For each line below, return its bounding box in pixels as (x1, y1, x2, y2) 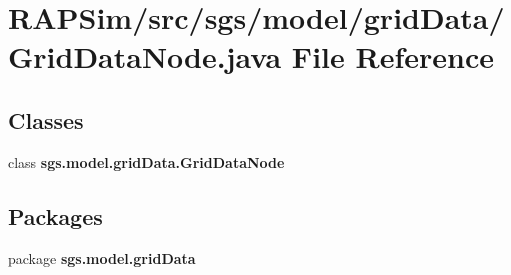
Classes (8, 104, 84, 135)
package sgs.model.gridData (8, 247, 196, 268)
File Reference (291, 36, 494, 77)
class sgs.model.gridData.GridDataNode (8, 151, 285, 172)
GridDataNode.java (8, 36, 282, 77)
